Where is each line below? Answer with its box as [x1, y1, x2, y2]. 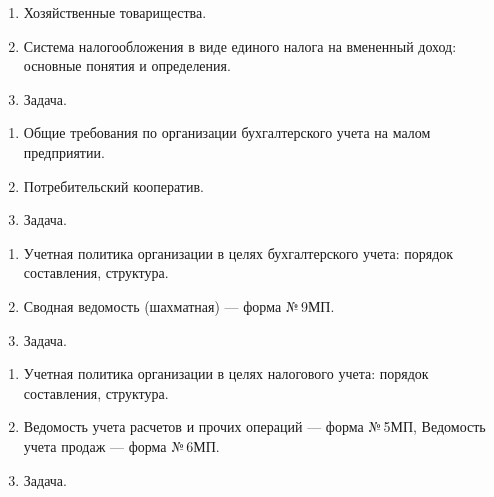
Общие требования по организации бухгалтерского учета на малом [23, 122, 431, 143]
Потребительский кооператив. [23, 175, 204, 196]
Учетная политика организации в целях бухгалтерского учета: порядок [23, 242, 454, 263]
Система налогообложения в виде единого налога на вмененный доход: [23, 35, 457, 56]
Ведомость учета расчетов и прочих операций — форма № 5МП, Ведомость [23, 416, 486, 437]
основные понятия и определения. [23, 55, 231, 76]
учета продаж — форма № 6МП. [23, 435, 220, 456]
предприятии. [23, 141, 105, 162]
